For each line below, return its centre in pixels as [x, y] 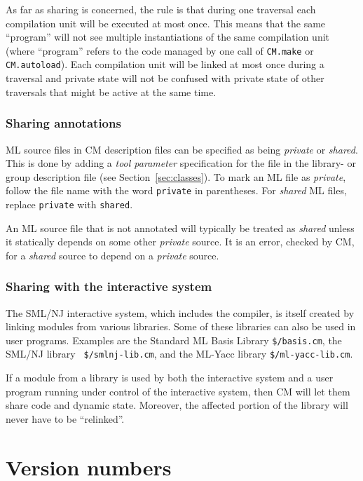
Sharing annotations [63, 123]
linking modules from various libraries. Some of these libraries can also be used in [181, 326]
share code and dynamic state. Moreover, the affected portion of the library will [177, 405]
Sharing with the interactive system [109, 286]
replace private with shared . [69, 204]
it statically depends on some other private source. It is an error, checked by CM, [180, 242]
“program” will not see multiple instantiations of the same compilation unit [167, 37]
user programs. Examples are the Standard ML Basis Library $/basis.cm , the [174, 340]
